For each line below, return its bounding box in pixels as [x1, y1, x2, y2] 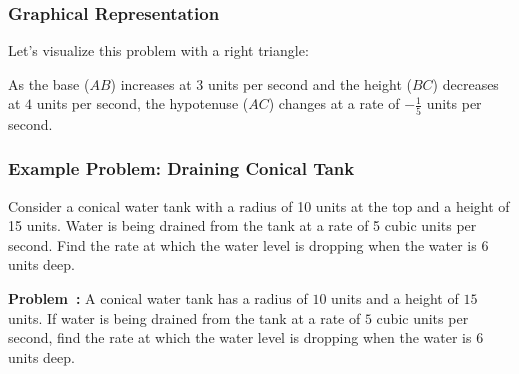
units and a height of [331, 287, 459, 308]
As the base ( [8, 73, 90, 94]
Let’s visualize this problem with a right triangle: [8, 40, 309, 61]
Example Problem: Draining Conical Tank [8, 156, 355, 181]
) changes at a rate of [268, 93, 400, 114]
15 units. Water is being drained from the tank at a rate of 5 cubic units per [8, 215, 477, 236]
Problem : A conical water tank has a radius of [8, 287, 308, 308]
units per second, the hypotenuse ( [36, 93, 249, 114]
